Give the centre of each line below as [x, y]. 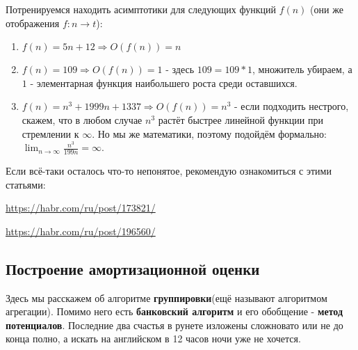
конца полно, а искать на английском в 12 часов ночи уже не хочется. [153, 339]
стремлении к [50, 133]
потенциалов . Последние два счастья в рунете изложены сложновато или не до [174, 325]
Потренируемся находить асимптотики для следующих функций [141, 9]
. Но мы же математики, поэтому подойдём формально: [209, 133]
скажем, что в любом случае [82, 119]
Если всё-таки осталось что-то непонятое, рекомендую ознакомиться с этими [169, 170]
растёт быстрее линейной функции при [241, 119]
